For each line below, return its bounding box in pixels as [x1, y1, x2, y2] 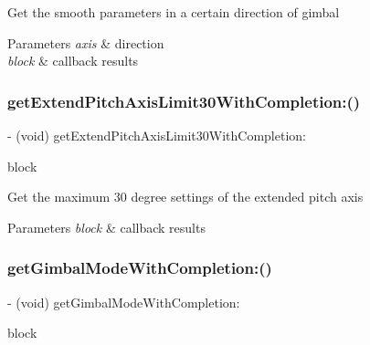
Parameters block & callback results [7, 217, 206, 236]
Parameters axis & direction [7, 33, 164, 52]
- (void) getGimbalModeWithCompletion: [7, 292, 240, 311]
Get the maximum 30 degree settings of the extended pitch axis [7, 187, 364, 206]
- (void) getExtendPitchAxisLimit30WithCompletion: [7, 126, 306, 144]
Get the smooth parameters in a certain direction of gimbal [7, 3, 340, 21]
